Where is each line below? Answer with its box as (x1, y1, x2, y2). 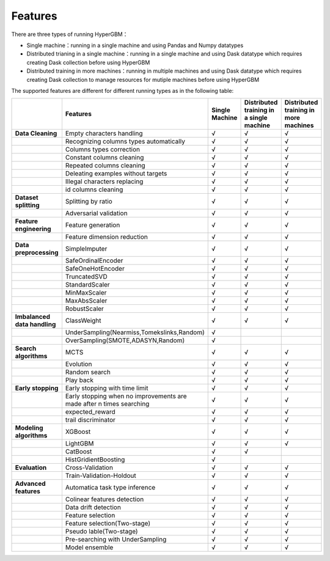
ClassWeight (65, 317, 101, 325)
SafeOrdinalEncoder (65, 257, 123, 265)
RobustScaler (65, 304, 104, 313)
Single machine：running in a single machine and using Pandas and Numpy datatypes (26, 42, 244, 49)
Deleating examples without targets (65, 169, 167, 178)
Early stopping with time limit (65, 384, 148, 392)
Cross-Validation (65, 463, 113, 472)
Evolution (65, 360, 92, 369)
